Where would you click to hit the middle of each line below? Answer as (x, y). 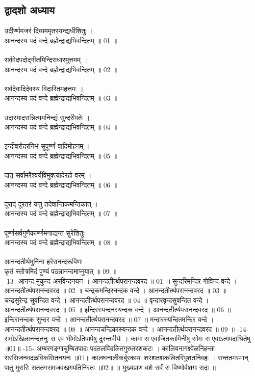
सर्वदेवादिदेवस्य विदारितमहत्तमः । (44, 88)
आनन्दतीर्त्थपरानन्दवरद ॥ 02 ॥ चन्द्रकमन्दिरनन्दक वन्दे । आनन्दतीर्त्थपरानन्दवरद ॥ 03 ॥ (115, 290)
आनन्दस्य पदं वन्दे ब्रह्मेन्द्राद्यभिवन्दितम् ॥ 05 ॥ (61, 155)
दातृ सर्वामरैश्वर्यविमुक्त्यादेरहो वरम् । (48, 175)
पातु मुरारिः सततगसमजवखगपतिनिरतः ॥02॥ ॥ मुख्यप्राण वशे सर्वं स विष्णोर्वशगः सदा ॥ (110, 367)
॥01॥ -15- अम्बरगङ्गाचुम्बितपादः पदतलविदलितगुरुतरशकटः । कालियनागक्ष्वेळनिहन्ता (110, 348)
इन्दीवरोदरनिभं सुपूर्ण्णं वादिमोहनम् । (48, 146)
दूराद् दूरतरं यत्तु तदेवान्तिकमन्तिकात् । (51, 203)
